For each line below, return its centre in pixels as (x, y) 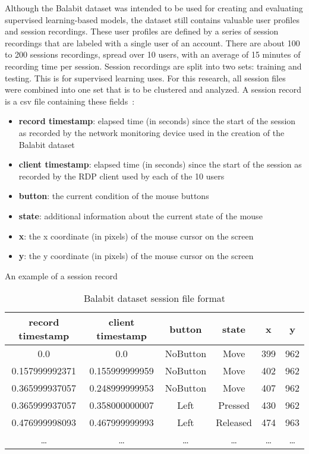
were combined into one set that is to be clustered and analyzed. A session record (153, 89)
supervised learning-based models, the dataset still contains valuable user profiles (152, 19)
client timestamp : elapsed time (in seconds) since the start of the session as (160, 164)
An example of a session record (61, 275)
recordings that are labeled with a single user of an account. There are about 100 (152, 42)
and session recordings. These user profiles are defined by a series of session (142, 31)
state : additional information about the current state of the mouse (141, 215)
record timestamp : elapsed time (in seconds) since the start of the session (157, 121)
